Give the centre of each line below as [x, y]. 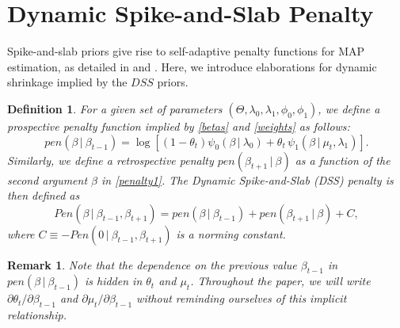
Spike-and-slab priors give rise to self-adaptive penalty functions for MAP [186, 51]
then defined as [44, 195]
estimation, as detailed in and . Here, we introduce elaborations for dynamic [192, 66]
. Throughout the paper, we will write [280, 281]
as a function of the [343, 160]
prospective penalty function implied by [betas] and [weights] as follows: [179, 126]
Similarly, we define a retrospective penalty [110, 160]
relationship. [37, 315]
